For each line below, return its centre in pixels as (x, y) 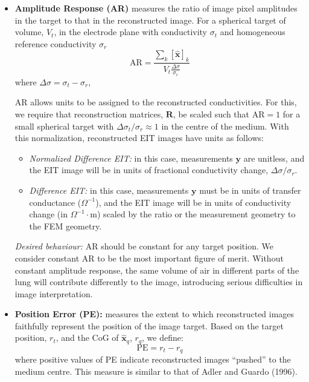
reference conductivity (56, 43)
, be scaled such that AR (219, 114)
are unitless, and (274, 158)
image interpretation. (54, 293)
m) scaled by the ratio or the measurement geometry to (193, 214)
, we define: (163, 338)
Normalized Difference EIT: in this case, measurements (131, 158)
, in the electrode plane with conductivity (131, 32)
